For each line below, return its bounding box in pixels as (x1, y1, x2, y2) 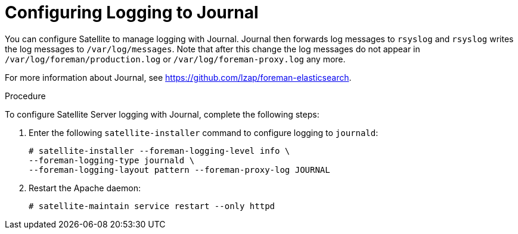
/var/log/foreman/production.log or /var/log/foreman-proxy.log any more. (5, 53, 346, 64)
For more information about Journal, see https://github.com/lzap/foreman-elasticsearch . (5, 72, 352, 83)
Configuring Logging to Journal (5, 2, 259, 23)
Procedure (5, 90, 46, 101)
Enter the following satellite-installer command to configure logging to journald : (29, 127, 379, 138)
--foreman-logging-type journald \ (29, 155, 195, 165)
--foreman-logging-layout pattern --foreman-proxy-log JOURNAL (29, 165, 330, 175)
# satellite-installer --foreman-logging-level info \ (29, 146, 290, 156)
